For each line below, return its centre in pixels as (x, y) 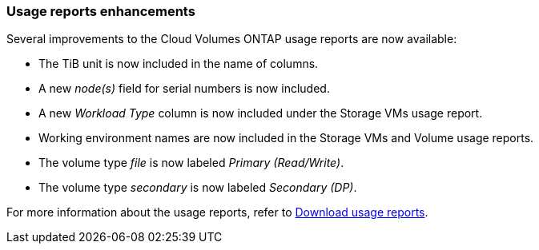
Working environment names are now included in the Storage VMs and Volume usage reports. (286, 138)
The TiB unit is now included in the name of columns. (179, 64)
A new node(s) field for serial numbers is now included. (184, 89)
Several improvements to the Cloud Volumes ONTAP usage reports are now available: (232, 39)
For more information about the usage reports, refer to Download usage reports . (217, 212)
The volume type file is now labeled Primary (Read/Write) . (191, 163)
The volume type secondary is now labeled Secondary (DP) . (198, 188)
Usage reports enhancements (101, 11)
